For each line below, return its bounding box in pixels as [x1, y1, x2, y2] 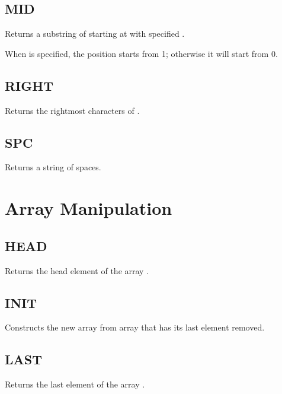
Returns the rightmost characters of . [5, 104, 140, 116]
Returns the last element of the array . [5, 378, 145, 390]
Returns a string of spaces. [5, 161, 101, 173]
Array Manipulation [5, 196, 172, 220]
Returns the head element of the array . [5, 264, 149, 277]
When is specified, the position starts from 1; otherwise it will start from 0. [5, 47, 278, 59]
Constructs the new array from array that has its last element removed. [5, 321, 265, 333]
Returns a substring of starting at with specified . [5, 27, 185, 40]
